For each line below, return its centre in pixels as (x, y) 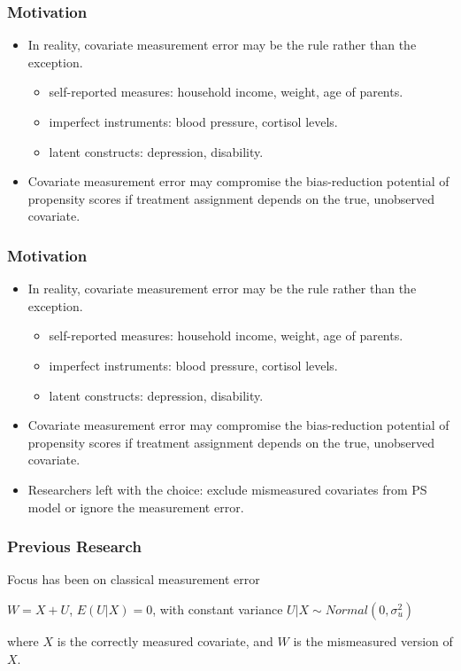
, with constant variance (218, 609)
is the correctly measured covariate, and (165, 640)
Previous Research (74, 546)
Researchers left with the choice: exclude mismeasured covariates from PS (227, 489)
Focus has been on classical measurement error (134, 579)
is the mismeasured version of (373, 640)
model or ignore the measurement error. (136, 507)
